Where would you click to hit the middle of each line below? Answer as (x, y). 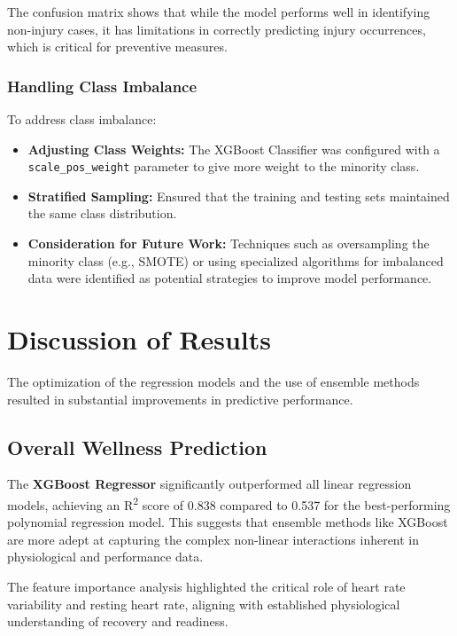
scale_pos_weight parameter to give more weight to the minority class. (224, 166)
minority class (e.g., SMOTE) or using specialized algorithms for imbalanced (236, 260)
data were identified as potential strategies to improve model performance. (230, 278)
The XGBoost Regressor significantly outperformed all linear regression (209, 484)
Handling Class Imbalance (102, 86)
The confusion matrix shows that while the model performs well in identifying (219, 12)
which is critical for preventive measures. (117, 47)
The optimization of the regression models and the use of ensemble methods (213, 381)
